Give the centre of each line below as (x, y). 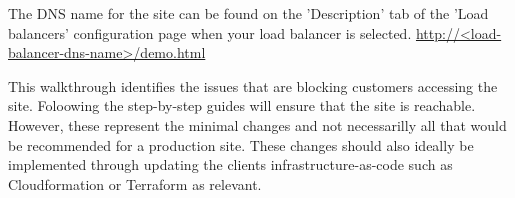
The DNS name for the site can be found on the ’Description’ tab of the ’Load (248, 13)
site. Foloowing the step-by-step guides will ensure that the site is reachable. (242, 105)
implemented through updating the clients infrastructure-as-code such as (230, 164)
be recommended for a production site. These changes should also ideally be (241, 144)
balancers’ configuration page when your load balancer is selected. (210, 32)
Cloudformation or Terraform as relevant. (135, 183)
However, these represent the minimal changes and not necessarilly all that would (257, 124)
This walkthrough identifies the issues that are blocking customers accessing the (253, 85)
